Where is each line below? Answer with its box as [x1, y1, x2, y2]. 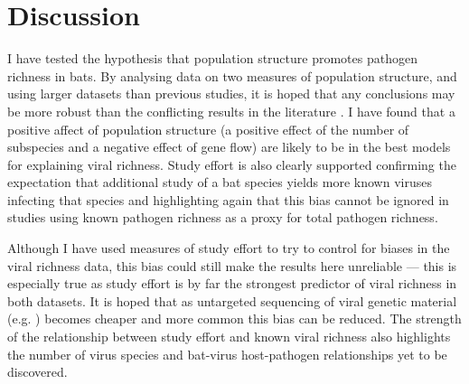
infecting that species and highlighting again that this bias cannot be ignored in [7, 190, 449, 209]
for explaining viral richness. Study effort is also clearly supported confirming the [7, 155, 456, 173]
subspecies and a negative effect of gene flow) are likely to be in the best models [7, 137, 451, 156]
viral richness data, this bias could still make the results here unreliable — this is [7, 256, 457, 275]
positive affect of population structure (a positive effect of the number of [7, 119, 409, 138]
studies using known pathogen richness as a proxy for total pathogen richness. [7, 208, 438, 227]
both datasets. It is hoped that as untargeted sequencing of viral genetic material [7, 291, 457, 310]
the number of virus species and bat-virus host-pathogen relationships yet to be [7, 344, 447, 363]
